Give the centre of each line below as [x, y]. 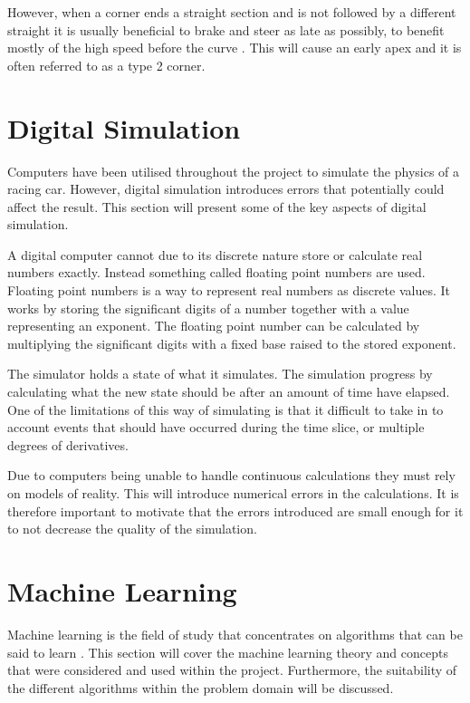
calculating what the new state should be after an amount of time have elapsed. [229, 392]
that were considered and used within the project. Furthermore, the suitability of [232, 670]
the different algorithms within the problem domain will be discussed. [201, 687]
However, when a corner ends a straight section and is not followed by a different [232, 12]
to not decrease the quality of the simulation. [132, 529]
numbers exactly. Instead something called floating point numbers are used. [216, 272]
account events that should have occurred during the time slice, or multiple [216, 427]
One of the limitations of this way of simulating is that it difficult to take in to [225, 409]
